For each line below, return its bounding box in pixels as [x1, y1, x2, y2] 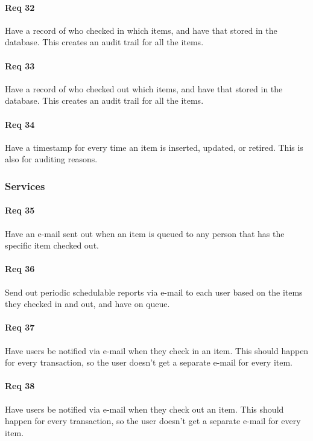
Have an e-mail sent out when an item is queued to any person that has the [5, 227, 285, 240]
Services [5, 178, 45, 193]
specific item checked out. [5, 239, 99, 252]
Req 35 [5, 204, 35, 217]
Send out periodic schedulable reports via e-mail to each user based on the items [5, 285, 303, 298]
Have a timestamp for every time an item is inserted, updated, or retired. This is [5, 141, 303, 153]
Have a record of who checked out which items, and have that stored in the [5, 82, 283, 95]
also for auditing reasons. [5, 153, 98, 165]
